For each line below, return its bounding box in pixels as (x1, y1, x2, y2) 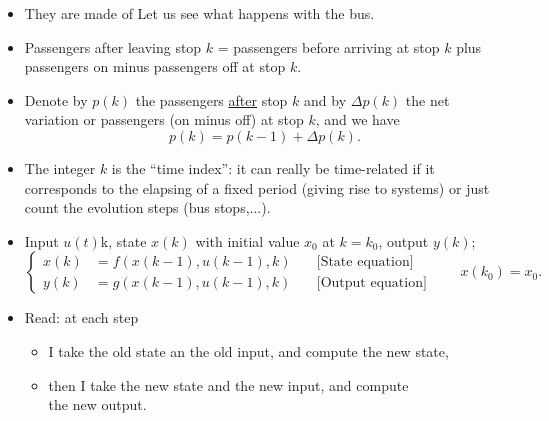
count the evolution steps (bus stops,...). (24, 197, 271, 218)
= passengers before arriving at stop (217, 36, 440, 57)
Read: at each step (24, 307, 139, 328)
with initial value (195, 230, 300, 251)
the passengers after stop (135, 89, 288, 110)
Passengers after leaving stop (24, 36, 202, 57)
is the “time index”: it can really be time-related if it (111, 157, 435, 178)
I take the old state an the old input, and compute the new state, (48, 340, 449, 361)
